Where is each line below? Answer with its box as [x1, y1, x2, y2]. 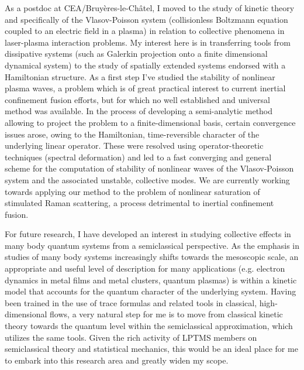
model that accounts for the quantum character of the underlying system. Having [5, 285, 296, 297]
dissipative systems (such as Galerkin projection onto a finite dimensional [5, 47, 268, 60]
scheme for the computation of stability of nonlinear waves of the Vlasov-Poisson [5, 162, 294, 174]
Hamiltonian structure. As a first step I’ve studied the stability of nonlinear [5, 70, 275, 83]
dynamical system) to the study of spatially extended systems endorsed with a [5, 59, 286, 71]
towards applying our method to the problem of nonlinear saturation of [5, 185, 260, 197]
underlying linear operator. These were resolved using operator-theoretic [5, 139, 264, 152]
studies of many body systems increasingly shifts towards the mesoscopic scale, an [5, 251, 299, 263]
